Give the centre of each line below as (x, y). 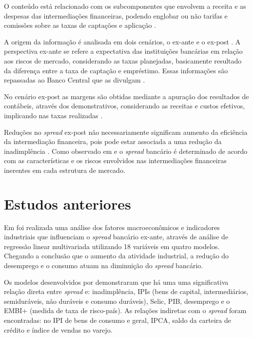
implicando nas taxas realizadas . (53, 115)
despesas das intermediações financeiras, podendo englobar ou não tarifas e (116, 15)
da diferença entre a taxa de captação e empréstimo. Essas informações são (116, 70)
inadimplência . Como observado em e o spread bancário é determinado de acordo (126, 151)
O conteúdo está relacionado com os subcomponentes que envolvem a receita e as (125, 6)
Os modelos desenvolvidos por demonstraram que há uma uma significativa (116, 282)
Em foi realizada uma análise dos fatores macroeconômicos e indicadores (112, 227)
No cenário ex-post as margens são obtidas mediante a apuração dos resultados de (126, 96)
